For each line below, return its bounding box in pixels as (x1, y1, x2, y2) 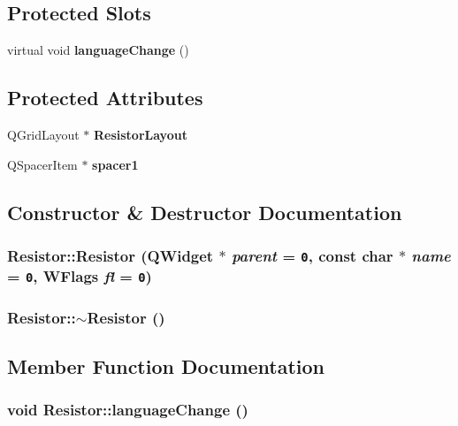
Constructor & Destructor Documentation (7, 198, 402, 225)
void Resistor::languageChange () (7, 399, 248, 421)
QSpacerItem (7, 155, 78, 173)
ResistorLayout (93, 126, 187, 143)
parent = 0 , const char (231, 244, 393, 266)
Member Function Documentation (7, 353, 325, 380)
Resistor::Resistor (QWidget (7, 244, 214, 266)
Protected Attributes (7, 84, 203, 111)
